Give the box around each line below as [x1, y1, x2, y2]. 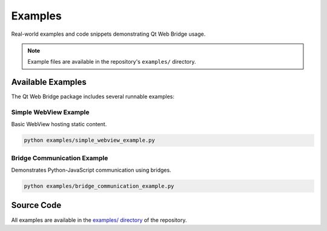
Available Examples [11, 77, 87, 87]
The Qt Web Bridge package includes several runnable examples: [11, 93, 175, 100]
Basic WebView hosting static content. [11, 121, 107, 128]
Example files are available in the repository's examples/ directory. [27, 58, 196, 65]
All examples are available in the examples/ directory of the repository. [11, 216, 187, 224]
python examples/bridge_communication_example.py [24, 182, 174, 190]
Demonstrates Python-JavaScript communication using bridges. [11, 167, 172, 174]
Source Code [11, 200, 62, 210]
